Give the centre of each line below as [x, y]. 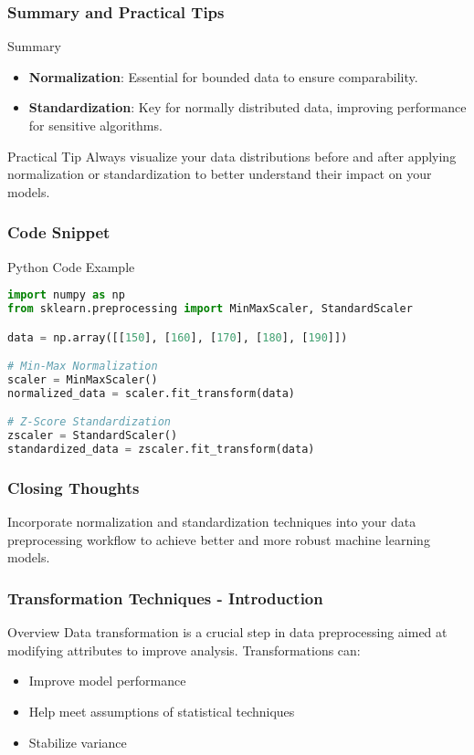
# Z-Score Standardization [89, 422]
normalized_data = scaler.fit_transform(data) [152, 393]
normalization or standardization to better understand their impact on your [220, 174]
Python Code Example [71, 266]
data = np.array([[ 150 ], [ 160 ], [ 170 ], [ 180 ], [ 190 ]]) [178, 337]
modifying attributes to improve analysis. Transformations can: [184, 650]
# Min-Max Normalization [83, 367]
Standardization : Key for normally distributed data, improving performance [248, 107]
